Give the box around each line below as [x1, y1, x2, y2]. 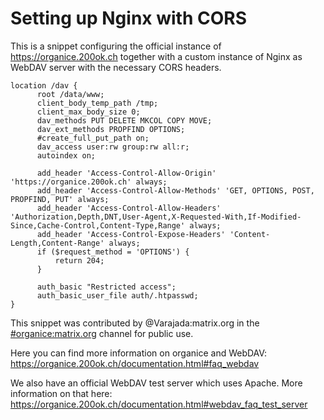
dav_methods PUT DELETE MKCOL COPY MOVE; [36, 115, 213, 126]
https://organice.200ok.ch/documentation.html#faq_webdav [10, 357, 260, 369]
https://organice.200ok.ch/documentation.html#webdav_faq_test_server [10, 398, 308, 410]
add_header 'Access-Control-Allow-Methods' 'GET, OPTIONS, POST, [36, 185, 315, 196]
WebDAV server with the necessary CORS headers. [10, 61, 222, 73]
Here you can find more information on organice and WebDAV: [10, 347, 268, 359]
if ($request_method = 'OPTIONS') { [36, 247, 190, 257]
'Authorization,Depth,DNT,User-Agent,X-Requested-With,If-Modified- [10, 212, 302, 222]
